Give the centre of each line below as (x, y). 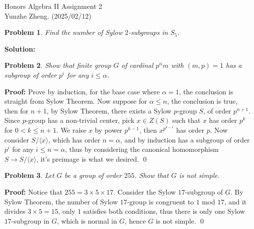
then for (16, 110)
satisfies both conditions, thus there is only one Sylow (164, 211)
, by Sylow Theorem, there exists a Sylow (109, 110)
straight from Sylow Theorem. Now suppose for (76, 101)
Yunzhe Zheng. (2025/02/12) (48, 15)
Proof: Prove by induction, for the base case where (82, 91)
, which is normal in (87, 220)
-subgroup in (31, 220)
